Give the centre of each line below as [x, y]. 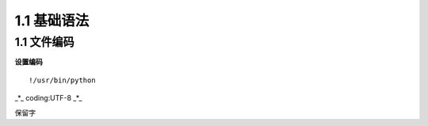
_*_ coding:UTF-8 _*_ [48, 98]
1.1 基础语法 [52, 21]
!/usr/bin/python [62, 80]
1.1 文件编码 [44, 42]
